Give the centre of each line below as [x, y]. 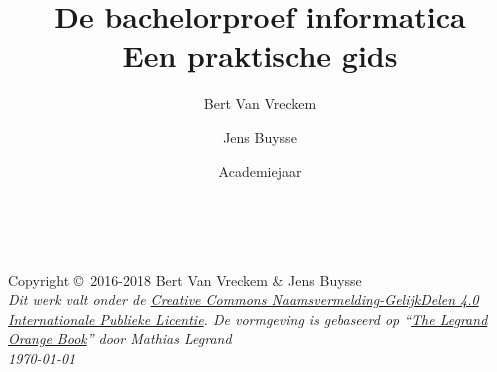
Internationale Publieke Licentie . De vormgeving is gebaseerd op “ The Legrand [248, 318]
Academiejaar [260, 170]
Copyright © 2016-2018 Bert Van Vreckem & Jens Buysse [185, 279]
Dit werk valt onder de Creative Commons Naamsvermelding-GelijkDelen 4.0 [243, 299]
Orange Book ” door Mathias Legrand [120, 338]
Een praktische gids [260, 55]
